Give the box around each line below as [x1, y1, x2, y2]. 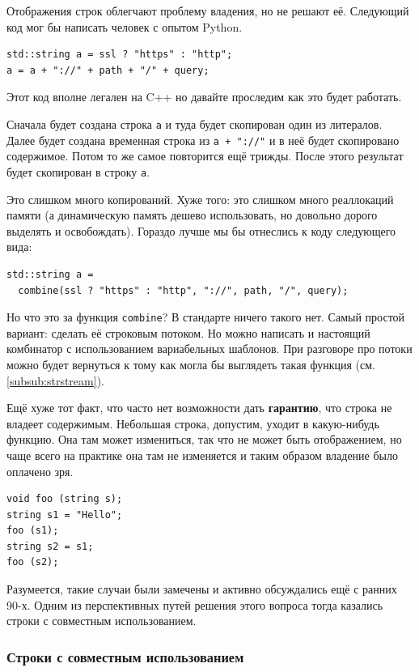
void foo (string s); [6, 493, 123, 505]
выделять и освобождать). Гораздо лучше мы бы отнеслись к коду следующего [6, 222, 396, 239]
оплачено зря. [6, 462, 74, 479]
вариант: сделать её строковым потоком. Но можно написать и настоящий [6, 324, 370, 341]
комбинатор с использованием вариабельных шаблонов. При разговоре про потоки [6, 340, 413, 357]
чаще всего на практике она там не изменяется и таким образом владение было [6, 446, 398, 463]
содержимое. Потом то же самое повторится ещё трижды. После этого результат [6, 147, 404, 164]
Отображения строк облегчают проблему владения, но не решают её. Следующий [6, 2, 409, 19]
